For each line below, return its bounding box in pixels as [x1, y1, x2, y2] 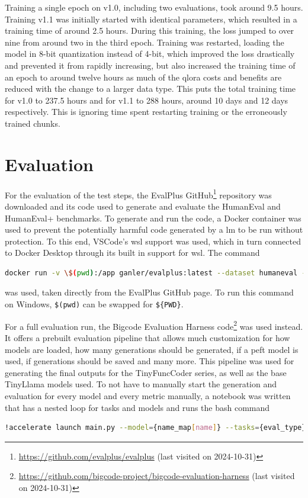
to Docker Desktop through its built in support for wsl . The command [5, 246, 260, 259]
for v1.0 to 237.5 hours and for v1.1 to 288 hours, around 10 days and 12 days [5, 94, 288, 106]
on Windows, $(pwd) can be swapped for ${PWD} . [5, 298, 184, 310]
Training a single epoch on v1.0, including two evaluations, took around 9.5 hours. [5, 1, 303, 13]
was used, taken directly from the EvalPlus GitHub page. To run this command [5, 286, 294, 298]
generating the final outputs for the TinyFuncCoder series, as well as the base [5, 366, 287, 378]
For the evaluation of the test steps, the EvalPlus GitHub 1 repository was [5, 187, 272, 201]
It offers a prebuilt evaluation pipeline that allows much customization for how [5, 331, 290, 343]
